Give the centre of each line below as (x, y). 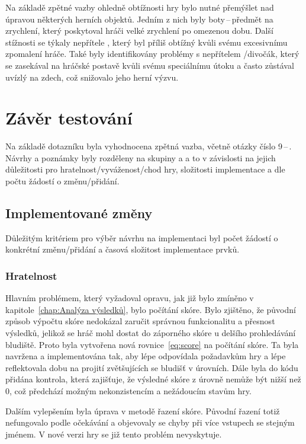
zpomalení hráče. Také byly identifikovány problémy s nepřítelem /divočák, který (152, 54)
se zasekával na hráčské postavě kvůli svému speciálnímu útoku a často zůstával (150, 65)
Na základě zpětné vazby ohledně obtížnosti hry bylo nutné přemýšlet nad (140, 7)
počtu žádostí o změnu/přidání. (62, 181)
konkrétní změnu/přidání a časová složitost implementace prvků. (123, 249)
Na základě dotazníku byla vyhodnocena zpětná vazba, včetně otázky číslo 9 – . (149, 146)
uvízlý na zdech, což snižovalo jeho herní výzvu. (92, 77)
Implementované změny (79, 213)
